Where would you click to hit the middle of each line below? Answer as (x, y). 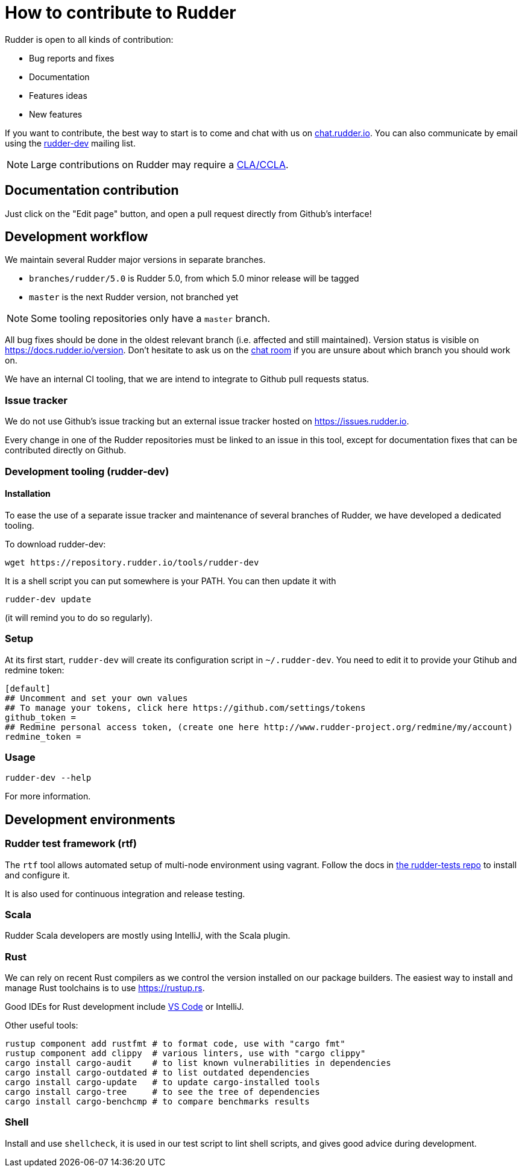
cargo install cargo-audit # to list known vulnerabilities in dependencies (198, 1063)
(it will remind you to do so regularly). (79, 617)
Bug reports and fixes (72, 58)
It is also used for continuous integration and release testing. (125, 893)
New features (56, 114)
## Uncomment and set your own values (96, 698)
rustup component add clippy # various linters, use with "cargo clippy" (185, 1053)
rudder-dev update (48, 599)
